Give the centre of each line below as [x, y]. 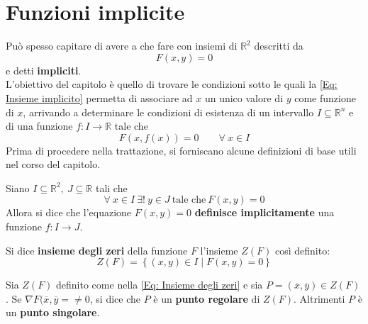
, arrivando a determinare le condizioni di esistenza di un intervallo [168, 112]
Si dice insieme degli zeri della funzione [97, 250]
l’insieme [219, 250]
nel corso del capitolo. [53, 164]
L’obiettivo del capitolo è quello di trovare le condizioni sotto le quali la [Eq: [172, 84]
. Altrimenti [319, 298]
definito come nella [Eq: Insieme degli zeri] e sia [160, 285]
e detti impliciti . [44, 70]
